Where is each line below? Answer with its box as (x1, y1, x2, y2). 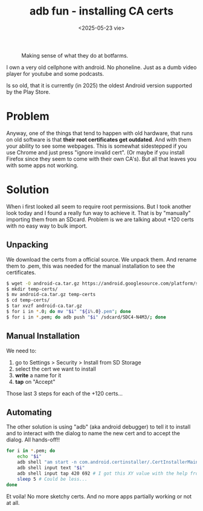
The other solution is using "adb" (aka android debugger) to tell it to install (6, 423, 191, 430)
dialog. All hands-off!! (6, 436, 60, 443)
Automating (6, 407, 53, 417)
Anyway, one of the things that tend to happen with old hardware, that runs (6, 129, 193, 137)
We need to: (6, 347, 37, 354)
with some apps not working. (6, 162, 79, 169)
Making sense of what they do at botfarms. (21, 51, 129, 59)
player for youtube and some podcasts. (6, 70, 105, 77)
